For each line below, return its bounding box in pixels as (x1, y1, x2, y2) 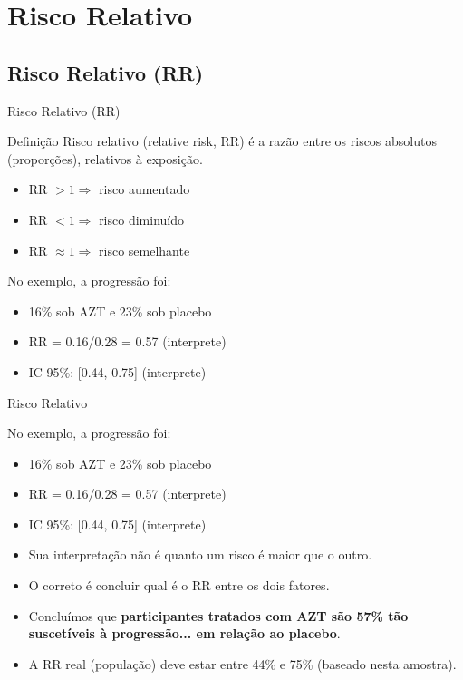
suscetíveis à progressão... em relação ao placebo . (28, 624, 341, 643)
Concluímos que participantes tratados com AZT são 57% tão (28, 606, 409, 625)
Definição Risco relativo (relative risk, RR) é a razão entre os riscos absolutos (7, 131, 437, 151)
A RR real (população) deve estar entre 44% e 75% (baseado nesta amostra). (28, 654, 457, 673)
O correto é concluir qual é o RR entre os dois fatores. (28, 576, 330, 595)
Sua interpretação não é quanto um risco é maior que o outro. (28, 545, 372, 564)
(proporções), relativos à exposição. (7, 149, 203, 168)
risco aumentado (99, 180, 190, 199)
